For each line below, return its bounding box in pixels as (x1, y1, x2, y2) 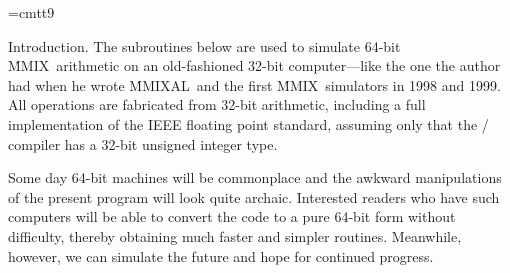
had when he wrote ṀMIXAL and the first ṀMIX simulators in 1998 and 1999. (8, 74, 501, 95)
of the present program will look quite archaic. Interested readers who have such (8, 186, 500, 207)
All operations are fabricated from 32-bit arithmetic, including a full (8, 94, 426, 115)
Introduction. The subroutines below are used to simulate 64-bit (8, 35, 401, 56)
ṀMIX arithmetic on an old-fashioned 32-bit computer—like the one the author (8, 55, 501, 76)
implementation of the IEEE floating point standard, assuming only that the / (8, 113, 489, 134)
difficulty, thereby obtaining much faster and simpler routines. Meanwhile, (8, 225, 462, 246)
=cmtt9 (8, 2, 55, 22)
